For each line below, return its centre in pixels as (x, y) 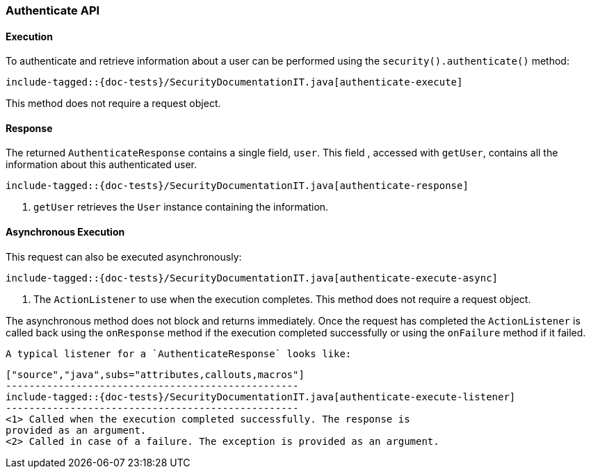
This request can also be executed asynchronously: (124, 256)
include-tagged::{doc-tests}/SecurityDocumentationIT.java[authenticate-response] (237, 186)
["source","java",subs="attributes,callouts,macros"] (155, 374)
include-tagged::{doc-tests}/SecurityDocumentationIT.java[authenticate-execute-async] (252, 278)
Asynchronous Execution (65, 232)
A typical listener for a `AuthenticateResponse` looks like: (179, 353)
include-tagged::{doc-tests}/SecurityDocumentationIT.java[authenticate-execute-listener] (261, 397)
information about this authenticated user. (101, 165)
